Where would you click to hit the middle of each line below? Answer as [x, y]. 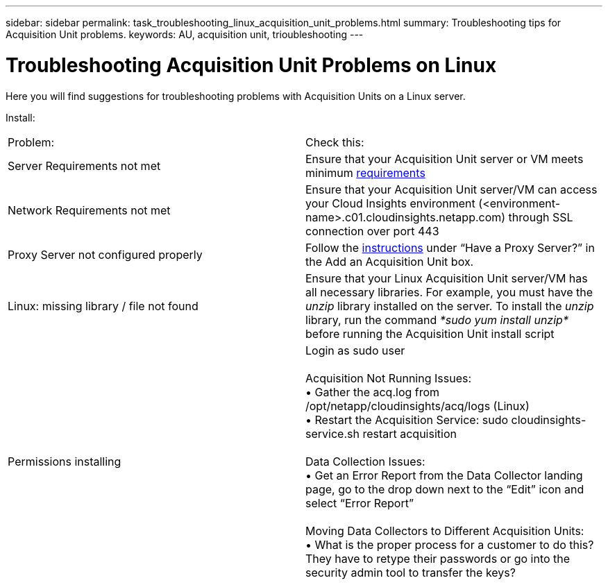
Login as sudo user [355, 350]
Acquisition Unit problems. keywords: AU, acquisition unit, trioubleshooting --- [185, 34]
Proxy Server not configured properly [105, 254]
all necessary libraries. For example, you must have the [449, 292]
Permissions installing [65, 461]
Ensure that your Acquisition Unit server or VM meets [445, 159]
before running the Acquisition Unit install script [430, 333]
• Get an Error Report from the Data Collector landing [444, 475]
